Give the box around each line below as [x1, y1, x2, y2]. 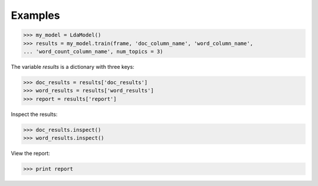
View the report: [11, 150, 50, 157]
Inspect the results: [11, 111, 58, 118]
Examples [11, 9, 60, 22]
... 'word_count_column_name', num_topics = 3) [23, 48, 163, 55]
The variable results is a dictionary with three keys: [11, 63, 135, 70]
